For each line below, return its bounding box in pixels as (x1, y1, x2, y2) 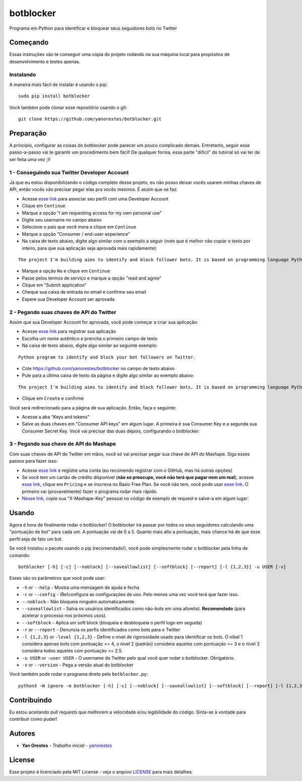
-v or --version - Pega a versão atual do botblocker (22, 662, 133, 668)
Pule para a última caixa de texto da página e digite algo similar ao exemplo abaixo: (22, 373, 194, 379)
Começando (9, 38, 49, 47)
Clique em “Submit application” (22, 282, 87, 288)
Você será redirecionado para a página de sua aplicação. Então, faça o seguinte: (9, 404, 177, 410)
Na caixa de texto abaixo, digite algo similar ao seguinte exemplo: (22, 342, 158, 348)
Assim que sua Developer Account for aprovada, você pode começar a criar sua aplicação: (9, 319, 198, 325)
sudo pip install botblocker (18, 93, 90, 99)
